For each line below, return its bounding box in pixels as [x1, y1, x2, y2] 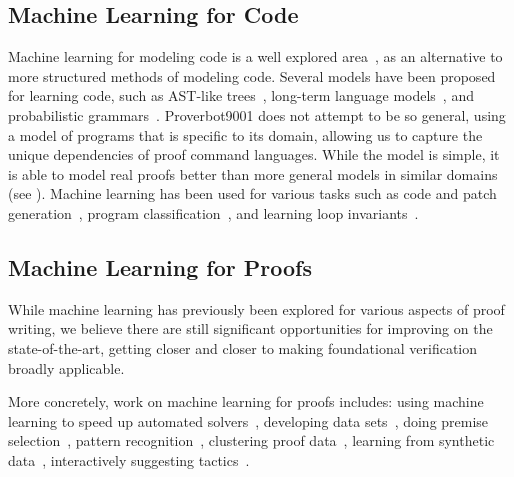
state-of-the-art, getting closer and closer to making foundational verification [8, 337, 478, 358]
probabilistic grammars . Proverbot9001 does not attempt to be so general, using [8, 104, 506, 125]
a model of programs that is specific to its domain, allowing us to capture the [8, 124, 483, 145]
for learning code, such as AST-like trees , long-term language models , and [8, 85, 474, 106]
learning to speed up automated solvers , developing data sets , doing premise [8, 410, 489, 431]
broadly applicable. [8, 357, 125, 378]
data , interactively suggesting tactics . [8, 449, 250, 470]
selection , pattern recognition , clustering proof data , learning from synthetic [8, 430, 495, 451]
